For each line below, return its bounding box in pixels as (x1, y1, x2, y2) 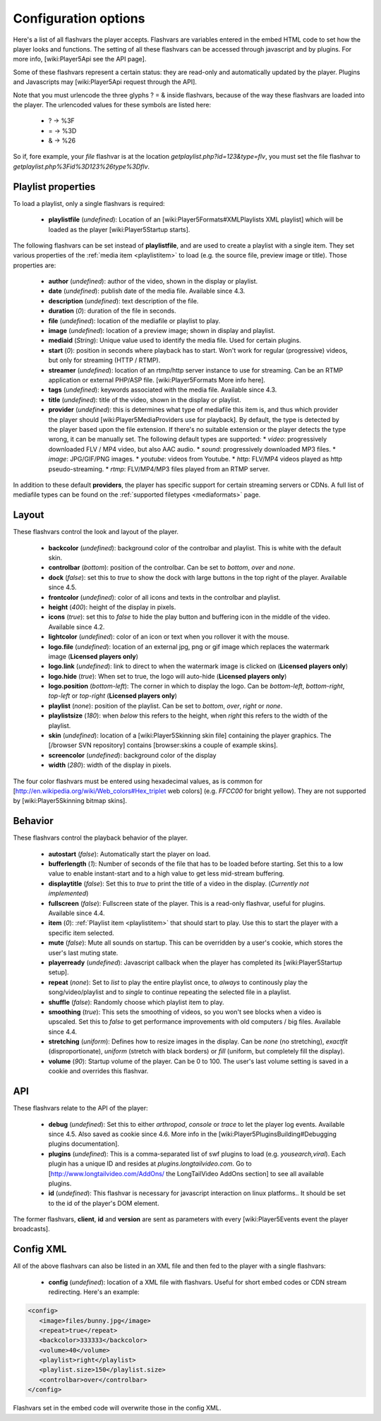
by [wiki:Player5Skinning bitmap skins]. (13, 797, 127, 805)
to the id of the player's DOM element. (48, 1199, 159, 1207)
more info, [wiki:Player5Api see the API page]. (13, 55, 147, 64)
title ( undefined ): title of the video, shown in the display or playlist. (48, 395, 241, 404)
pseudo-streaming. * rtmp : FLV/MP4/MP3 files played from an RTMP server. (48, 464, 270, 473)
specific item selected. (48, 929, 114, 937)
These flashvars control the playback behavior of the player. (13, 833, 188, 842)
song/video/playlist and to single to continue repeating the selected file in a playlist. (48, 988, 291, 996)
